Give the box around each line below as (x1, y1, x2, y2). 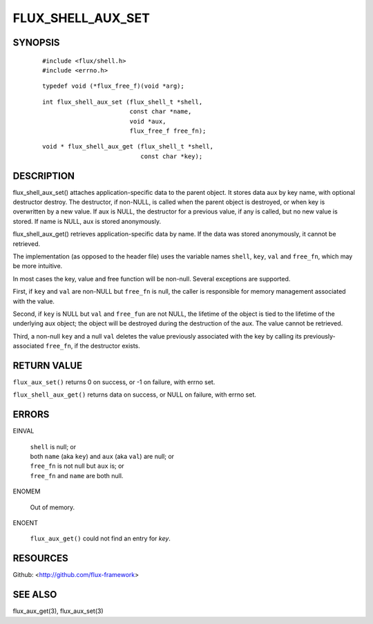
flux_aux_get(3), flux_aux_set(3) (12, 607, 104, 615)
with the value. (12, 297, 55, 305)
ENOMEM (12, 487, 41, 495)
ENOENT (12, 519, 38, 527)
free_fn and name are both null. (30, 471, 124, 480)
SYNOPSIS (12, 37, 60, 48)
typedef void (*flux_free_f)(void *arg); (42, 82, 184, 90)
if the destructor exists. (74, 342, 141, 350)
